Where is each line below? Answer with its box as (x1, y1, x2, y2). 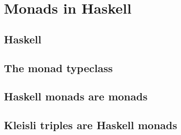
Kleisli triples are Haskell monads (4, 117, 178, 133)
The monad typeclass (4, 60, 113, 75)
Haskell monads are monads (4, 89, 148, 104)
